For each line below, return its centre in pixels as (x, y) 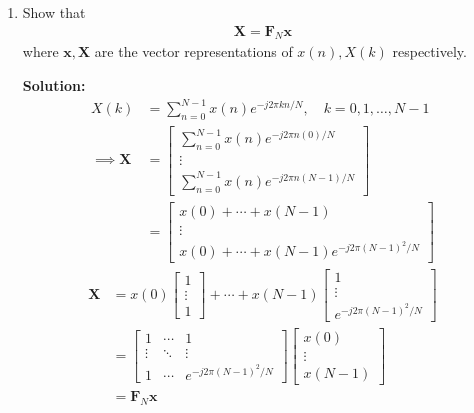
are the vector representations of (193, 51)
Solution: (54, 85)
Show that (54, 12)
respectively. (429, 51)
